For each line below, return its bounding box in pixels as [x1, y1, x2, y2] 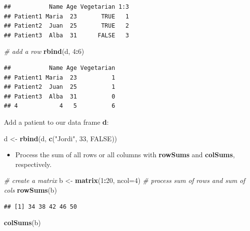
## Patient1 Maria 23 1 [4, 74, 116, 81]
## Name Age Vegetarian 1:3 [4, 3, 129, 10]
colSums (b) [4, 217, 41, 228]
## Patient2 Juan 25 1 [4, 83, 116, 91]
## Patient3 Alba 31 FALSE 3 [4, 32, 129, 39]
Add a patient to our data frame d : [4, 116, 109, 127]
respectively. [15, 159, 52, 169]
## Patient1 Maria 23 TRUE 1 [4, 13, 129, 20]
